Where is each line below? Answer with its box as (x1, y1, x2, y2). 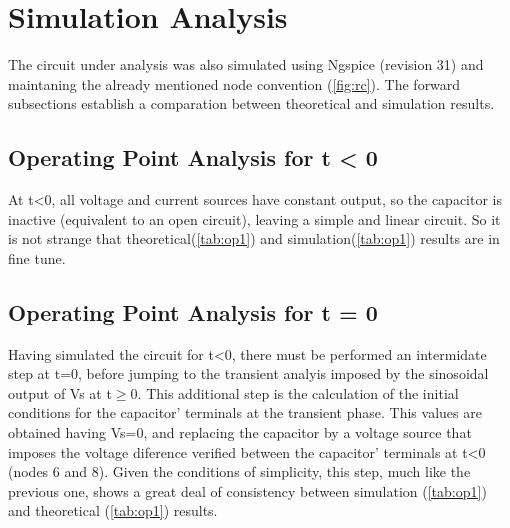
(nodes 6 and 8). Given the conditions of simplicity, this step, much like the (8, 461, 471, 482)
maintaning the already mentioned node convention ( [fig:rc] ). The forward (8, 73, 461, 94)
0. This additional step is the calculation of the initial (130, 382, 459, 403)
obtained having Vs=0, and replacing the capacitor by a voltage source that (8, 422, 472, 443)
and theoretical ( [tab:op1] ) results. (8, 500, 218, 521)
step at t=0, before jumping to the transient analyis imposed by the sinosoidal (8, 363, 489, 384)
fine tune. (8, 247, 66, 268)
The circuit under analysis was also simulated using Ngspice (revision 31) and (8, 54, 484, 75)
